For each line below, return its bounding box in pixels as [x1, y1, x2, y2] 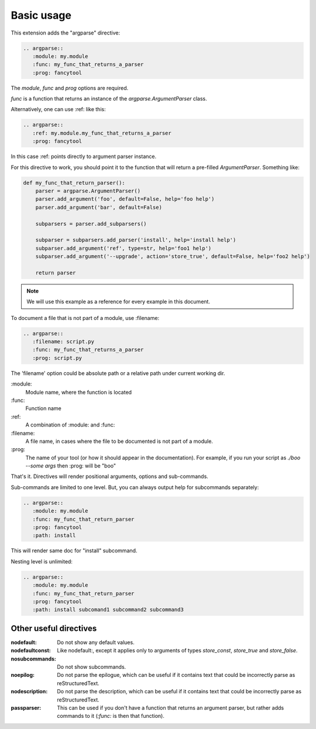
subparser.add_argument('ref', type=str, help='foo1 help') [35, 245, 212, 252]
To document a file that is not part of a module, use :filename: [11, 314, 160, 321]
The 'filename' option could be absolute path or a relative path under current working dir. [11, 369, 225, 377]
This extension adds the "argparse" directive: [11, 29, 120, 36]
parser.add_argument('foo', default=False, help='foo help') [35, 196, 215, 202]
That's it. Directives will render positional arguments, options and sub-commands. [11, 473, 209, 480]
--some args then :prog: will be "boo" [25, 462, 116, 469]
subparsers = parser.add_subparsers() [35, 220, 147, 227]
